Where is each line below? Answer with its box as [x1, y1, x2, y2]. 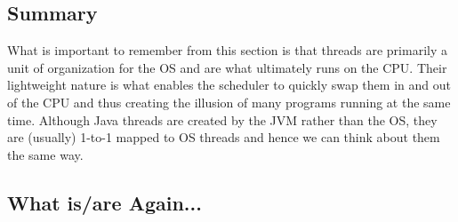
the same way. [7, 145, 84, 163]
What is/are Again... [7, 188, 202, 216]
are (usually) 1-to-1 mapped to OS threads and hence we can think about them [7, 128, 440, 147]
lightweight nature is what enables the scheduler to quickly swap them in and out [7, 75, 451, 94]
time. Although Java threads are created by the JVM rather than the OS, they [7, 110, 438, 129]
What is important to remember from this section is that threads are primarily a [7, 41, 447, 59]
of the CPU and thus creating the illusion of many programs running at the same [7, 92, 451, 111]
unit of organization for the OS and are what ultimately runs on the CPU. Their [7, 58, 447, 76]
